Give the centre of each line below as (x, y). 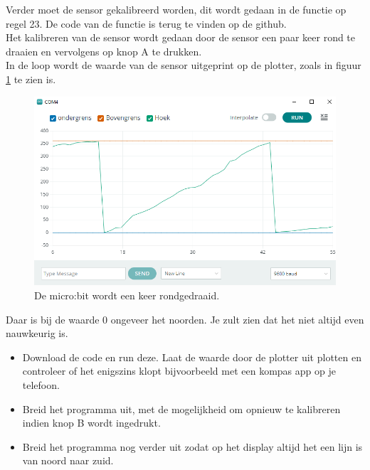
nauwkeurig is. (37, 333)
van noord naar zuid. (68, 460)
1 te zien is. (31, 79)
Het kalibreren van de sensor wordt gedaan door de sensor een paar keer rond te (181, 37)
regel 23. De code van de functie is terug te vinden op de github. (146, 23)
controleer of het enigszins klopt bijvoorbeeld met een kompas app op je (179, 371)
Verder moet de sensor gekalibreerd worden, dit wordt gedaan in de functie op (176, 9)
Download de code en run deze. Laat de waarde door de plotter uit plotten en (192, 357)
